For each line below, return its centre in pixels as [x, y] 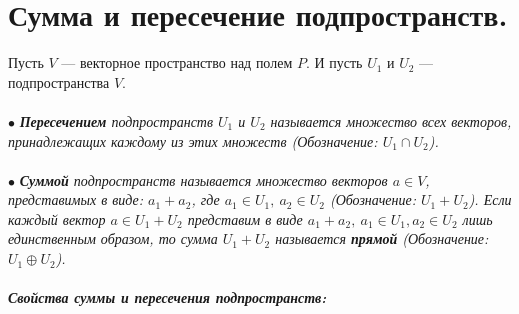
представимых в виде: [76, 199]
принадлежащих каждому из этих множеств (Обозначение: [193, 140]
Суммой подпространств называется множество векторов [203, 179]
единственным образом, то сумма [113, 238]
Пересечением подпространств [116, 120]
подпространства [59, 81]
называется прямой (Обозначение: [382, 238]
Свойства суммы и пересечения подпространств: [167, 297]
